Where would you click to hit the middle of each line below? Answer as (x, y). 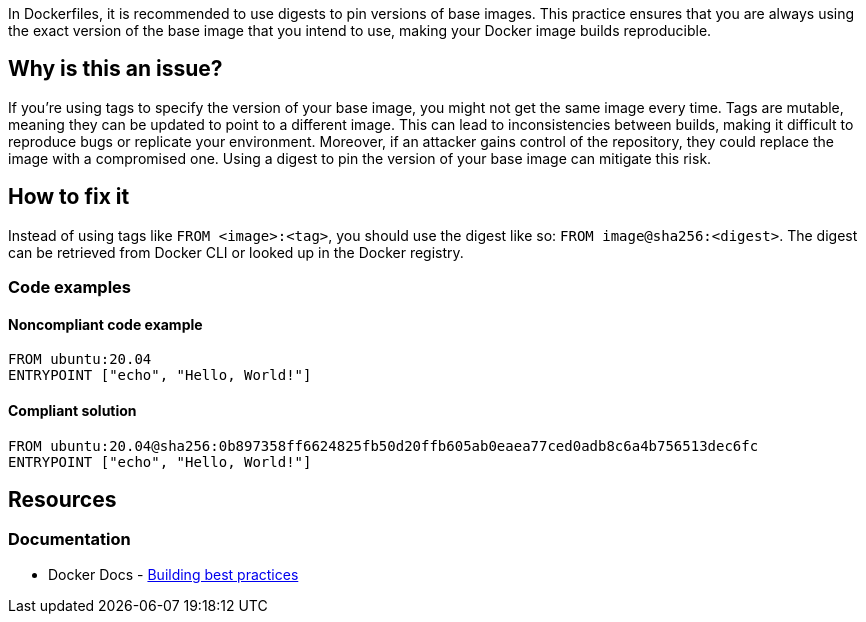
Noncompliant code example (105, 324)
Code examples (70, 287)
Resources (62, 499)
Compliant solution (72, 410)
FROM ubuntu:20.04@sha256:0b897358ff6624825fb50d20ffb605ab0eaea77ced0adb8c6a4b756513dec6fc (383, 445)
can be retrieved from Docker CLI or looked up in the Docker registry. (236, 252)
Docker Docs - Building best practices (173, 574)
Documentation (69, 539)
